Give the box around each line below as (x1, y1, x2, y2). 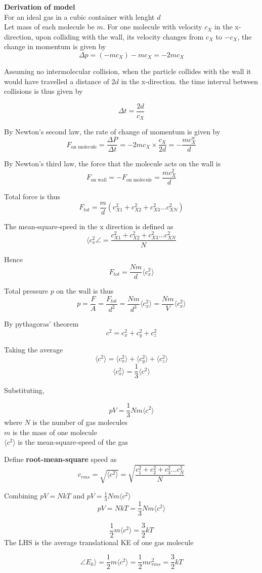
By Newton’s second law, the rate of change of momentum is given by (4, 126, 221, 137)
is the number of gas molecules (32, 417, 128, 427)
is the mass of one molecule (12, 426, 97, 437)
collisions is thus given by (4, 86, 83, 96)
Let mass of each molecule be (4, 21, 95, 32)
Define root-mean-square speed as (4, 453, 117, 464)
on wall (91, 177, 107, 183)
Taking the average (4, 344, 63, 355)
